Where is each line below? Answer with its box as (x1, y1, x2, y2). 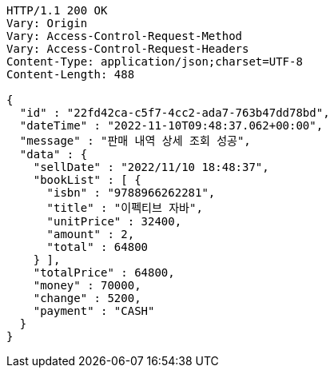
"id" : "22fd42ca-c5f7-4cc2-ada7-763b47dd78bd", (19, 106, 330, 119)
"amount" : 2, (46, 228, 135, 241)
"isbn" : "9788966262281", (46, 186, 216, 199)
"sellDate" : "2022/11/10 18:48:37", (33, 161, 269, 173)
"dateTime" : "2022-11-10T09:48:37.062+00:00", (19, 119, 324, 132)
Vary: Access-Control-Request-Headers (6, 42, 249, 55)
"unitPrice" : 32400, (46, 215, 182, 228)
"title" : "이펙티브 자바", (46, 201, 203, 214)
